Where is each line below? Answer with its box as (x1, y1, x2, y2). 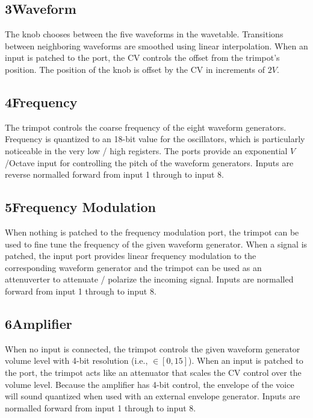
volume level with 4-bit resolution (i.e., (5, 354, 148, 367)
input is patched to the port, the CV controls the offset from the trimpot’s (5, 51, 280, 64)
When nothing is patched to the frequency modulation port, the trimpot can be (5, 225, 299, 238)
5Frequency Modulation (5, 198, 156, 216)
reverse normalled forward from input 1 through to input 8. (5, 168, 225, 181)
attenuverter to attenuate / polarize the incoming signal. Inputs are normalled (5, 273, 294, 285)
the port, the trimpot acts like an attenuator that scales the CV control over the (5, 366, 302, 378)
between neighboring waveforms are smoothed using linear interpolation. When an (5, 39, 308, 52)
